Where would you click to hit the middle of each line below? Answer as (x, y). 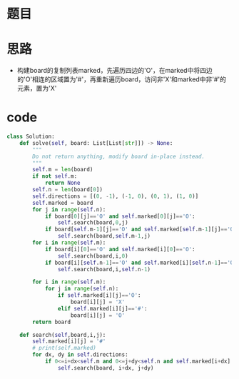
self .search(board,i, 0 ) (93, 256)
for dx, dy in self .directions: (81, 355)
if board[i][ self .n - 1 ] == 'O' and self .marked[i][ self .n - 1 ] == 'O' (141, 263)
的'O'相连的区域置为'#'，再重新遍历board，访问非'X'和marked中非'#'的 (121, 79)
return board (52, 322)
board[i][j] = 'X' (98, 302)
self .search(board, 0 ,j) (93, 223)
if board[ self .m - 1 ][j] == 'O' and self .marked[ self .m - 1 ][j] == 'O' (141, 229)
